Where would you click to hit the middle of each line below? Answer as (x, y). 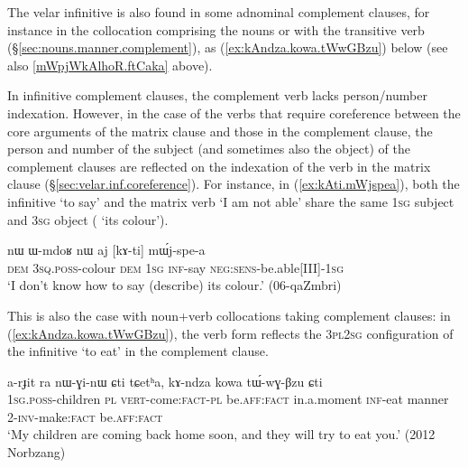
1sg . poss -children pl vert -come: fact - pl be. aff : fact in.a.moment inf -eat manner (228, 399)
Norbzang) (37, 452)
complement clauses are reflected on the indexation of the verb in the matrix (219, 166)
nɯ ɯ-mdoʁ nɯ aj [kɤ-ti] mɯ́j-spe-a (106, 250)
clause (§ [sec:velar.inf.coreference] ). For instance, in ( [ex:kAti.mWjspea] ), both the (234, 184)
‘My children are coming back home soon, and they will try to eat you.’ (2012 (221, 434)
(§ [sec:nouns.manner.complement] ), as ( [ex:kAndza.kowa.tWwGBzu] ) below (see (228, 47)
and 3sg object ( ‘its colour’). (88, 219)
